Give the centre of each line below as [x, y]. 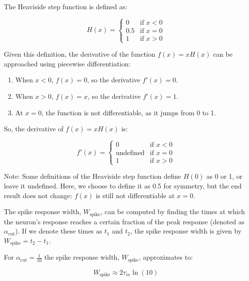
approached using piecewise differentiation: [67, 63]
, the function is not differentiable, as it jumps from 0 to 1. [129, 112]
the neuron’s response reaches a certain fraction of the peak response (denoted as [124, 221]
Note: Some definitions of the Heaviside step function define [93, 176]
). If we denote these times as [59, 231]
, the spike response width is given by [186, 231]
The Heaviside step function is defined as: [66, 6]
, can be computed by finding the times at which [173, 211]
